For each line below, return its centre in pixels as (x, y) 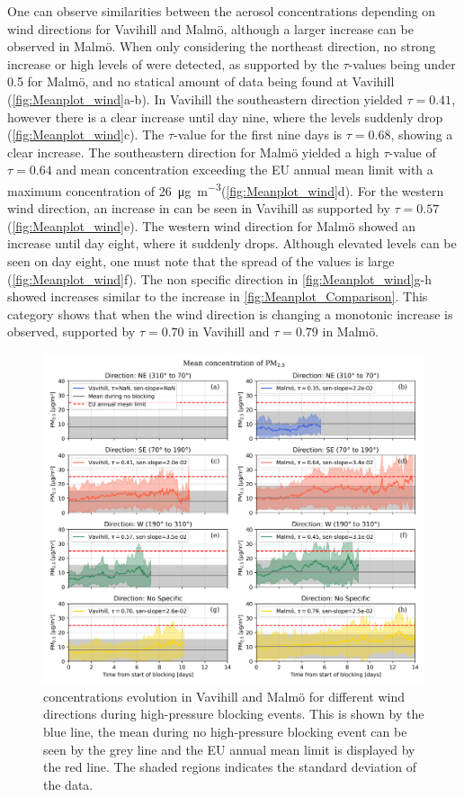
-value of (412, 152)
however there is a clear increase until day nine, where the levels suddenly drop (225, 116)
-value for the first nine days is (258, 134)
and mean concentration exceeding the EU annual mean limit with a (245, 170)
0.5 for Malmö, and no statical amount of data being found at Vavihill (201, 81)
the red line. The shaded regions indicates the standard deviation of (230, 767)
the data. (68, 784)
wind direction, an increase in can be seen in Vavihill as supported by (199, 208)
